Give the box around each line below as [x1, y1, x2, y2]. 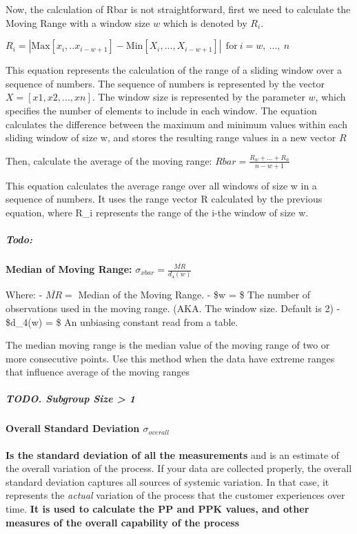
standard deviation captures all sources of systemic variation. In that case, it [6, 474, 329, 489]
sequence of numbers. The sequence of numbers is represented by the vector [6, 76, 325, 90]
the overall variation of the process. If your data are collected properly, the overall [6, 461, 352, 475]
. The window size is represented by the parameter [92, 90, 305, 104]
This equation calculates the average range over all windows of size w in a [6, 178, 317, 192]
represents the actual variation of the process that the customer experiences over [6, 488, 345, 502]
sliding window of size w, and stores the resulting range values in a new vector [6, 130, 336, 145]
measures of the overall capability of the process [6, 515, 240, 529]
